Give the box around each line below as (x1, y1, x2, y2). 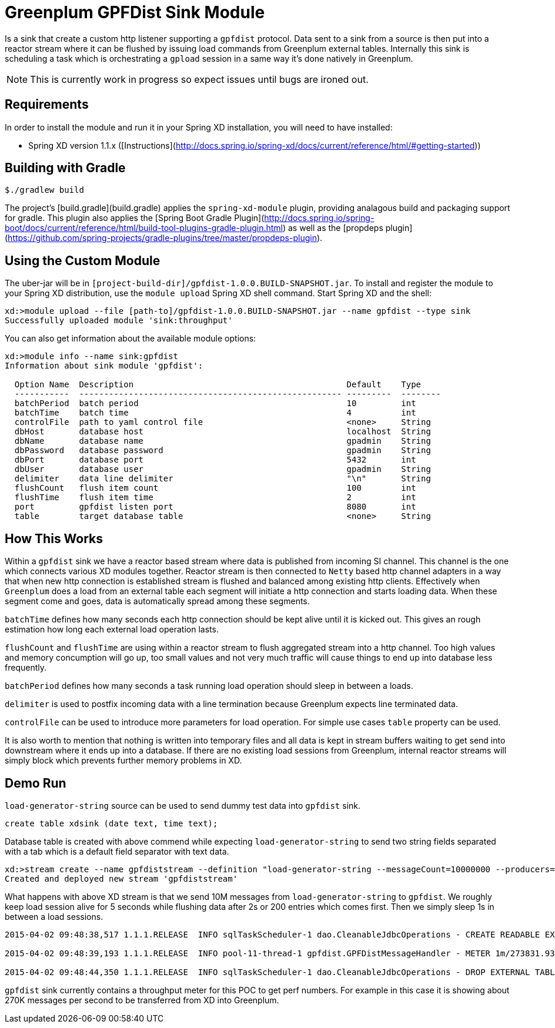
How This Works (5, 531, 103, 546)
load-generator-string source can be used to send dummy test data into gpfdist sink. (5, 800, 361, 811)
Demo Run (5, 775, 66, 791)
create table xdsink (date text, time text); (5, 818, 218, 828)
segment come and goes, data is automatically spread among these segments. (5, 596, 310, 607)
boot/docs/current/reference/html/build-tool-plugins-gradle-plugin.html (5, 223, 283, 233)
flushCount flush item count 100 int (14, 483, 416, 493)
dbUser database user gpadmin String (14, 464, 431, 474)
